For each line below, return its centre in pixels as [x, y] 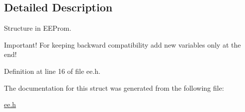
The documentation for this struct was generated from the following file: [114, 87]
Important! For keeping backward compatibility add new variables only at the [122, 44]
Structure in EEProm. [38, 28]
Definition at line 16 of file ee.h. [52, 71]
